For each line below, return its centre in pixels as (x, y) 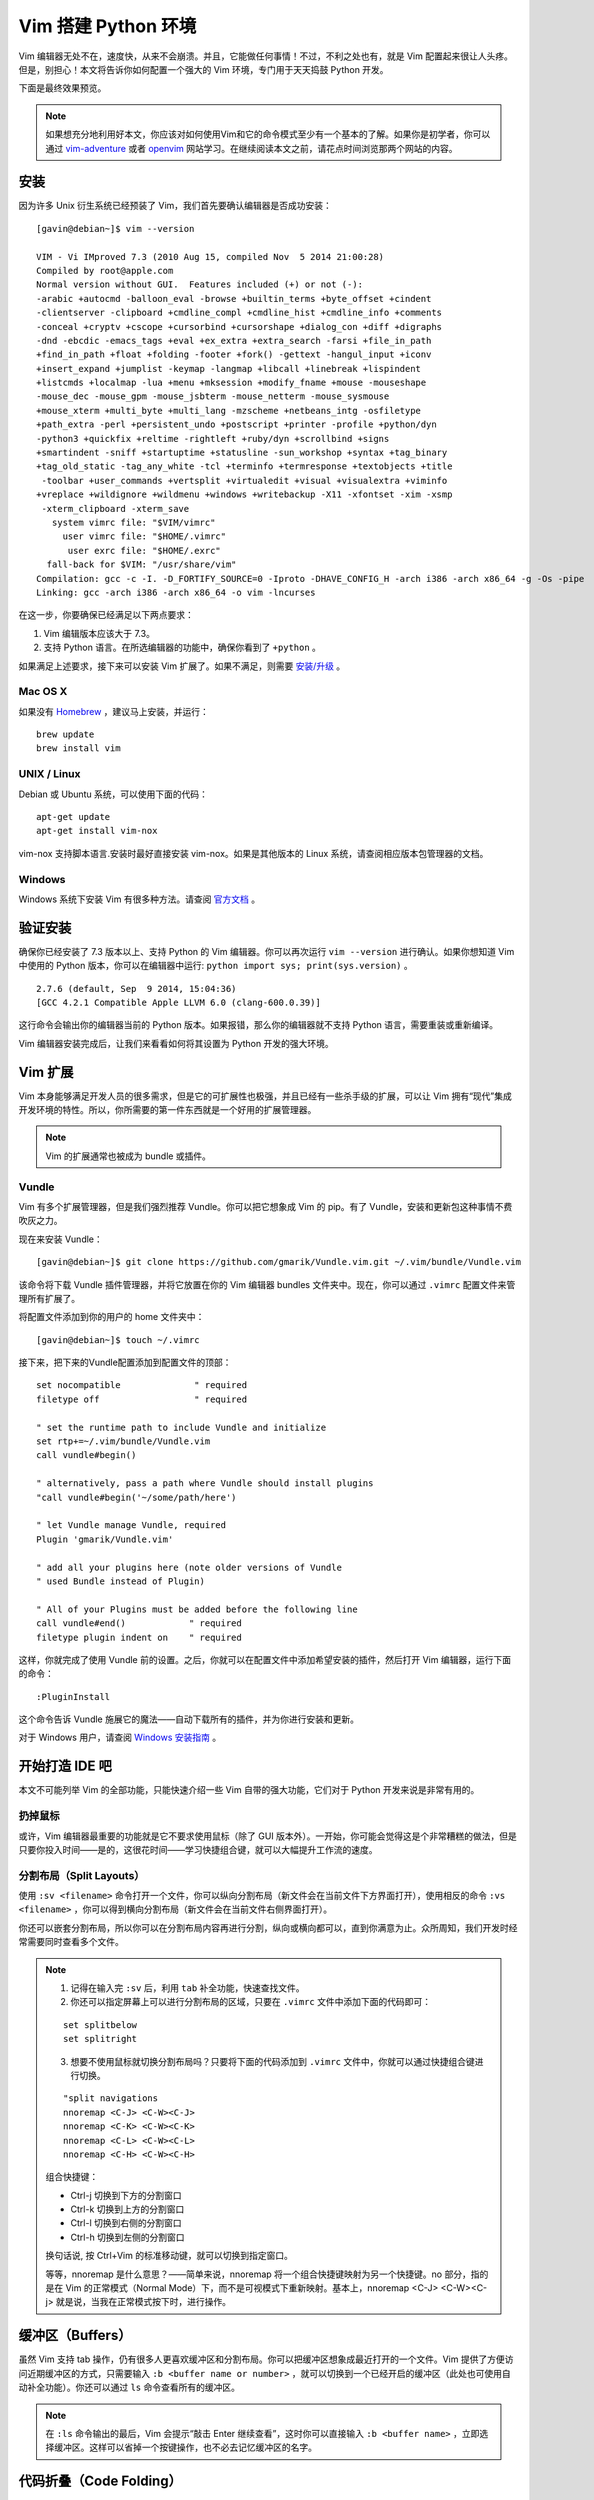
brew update (65, 734)
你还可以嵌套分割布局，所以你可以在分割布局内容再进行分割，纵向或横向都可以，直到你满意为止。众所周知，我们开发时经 (268, 1927)
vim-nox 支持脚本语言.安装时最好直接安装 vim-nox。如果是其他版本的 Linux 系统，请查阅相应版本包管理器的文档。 (253, 853)
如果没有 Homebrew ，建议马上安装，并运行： (114, 711)
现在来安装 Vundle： (61, 1239)
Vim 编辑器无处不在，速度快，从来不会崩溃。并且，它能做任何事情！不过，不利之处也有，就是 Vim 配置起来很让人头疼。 (266, 56)
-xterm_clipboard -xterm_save (115, 508)
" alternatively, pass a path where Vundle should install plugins (205, 1483)
